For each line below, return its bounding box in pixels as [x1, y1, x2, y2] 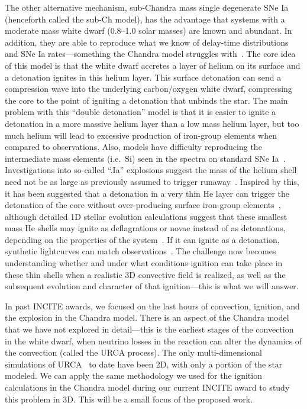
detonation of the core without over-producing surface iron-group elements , [5, 199, 281, 211]
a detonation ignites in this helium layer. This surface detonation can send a [5, 71, 282, 83]
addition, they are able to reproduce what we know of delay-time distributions [5, 36, 289, 48]
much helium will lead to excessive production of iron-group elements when [5, 129, 277, 141]
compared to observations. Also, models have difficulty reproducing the [5, 140, 262, 153]
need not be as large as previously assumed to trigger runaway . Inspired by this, [5, 175, 299, 187]
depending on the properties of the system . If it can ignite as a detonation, [5, 233, 280, 245]
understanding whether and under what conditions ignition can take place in [5, 257, 283, 269]
